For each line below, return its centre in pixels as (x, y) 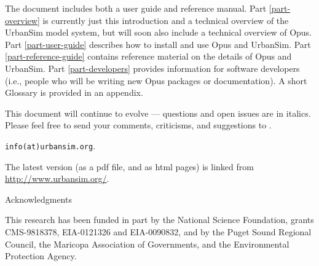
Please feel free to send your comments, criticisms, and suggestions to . (138, 125)
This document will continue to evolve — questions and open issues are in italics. (158, 113)
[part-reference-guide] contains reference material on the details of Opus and (148, 56)
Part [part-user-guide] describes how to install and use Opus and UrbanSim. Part (158, 44)
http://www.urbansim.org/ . (57, 178)
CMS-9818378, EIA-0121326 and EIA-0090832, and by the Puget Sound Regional (158, 231)
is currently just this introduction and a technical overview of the (166, 20)
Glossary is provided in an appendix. (74, 92)
